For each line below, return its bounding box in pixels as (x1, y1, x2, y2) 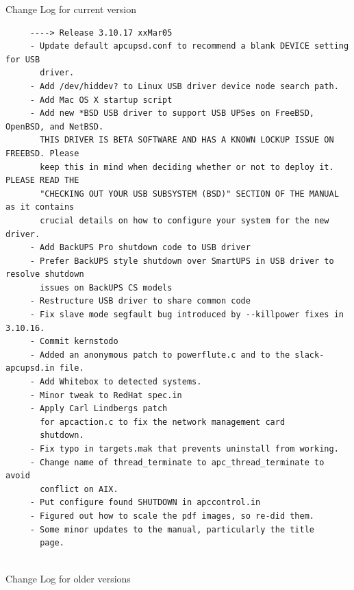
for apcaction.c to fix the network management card (40, 417, 286, 427)
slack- (294, 349, 325, 360)
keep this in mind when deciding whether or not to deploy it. (40, 162, 334, 172)
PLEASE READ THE (5, 175, 79, 186)
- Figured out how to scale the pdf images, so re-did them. (29, 511, 315, 521)
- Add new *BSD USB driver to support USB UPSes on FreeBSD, (29, 108, 315, 119)
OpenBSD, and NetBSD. (5, 121, 104, 132)
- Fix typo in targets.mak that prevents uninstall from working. (29, 444, 339, 454)
